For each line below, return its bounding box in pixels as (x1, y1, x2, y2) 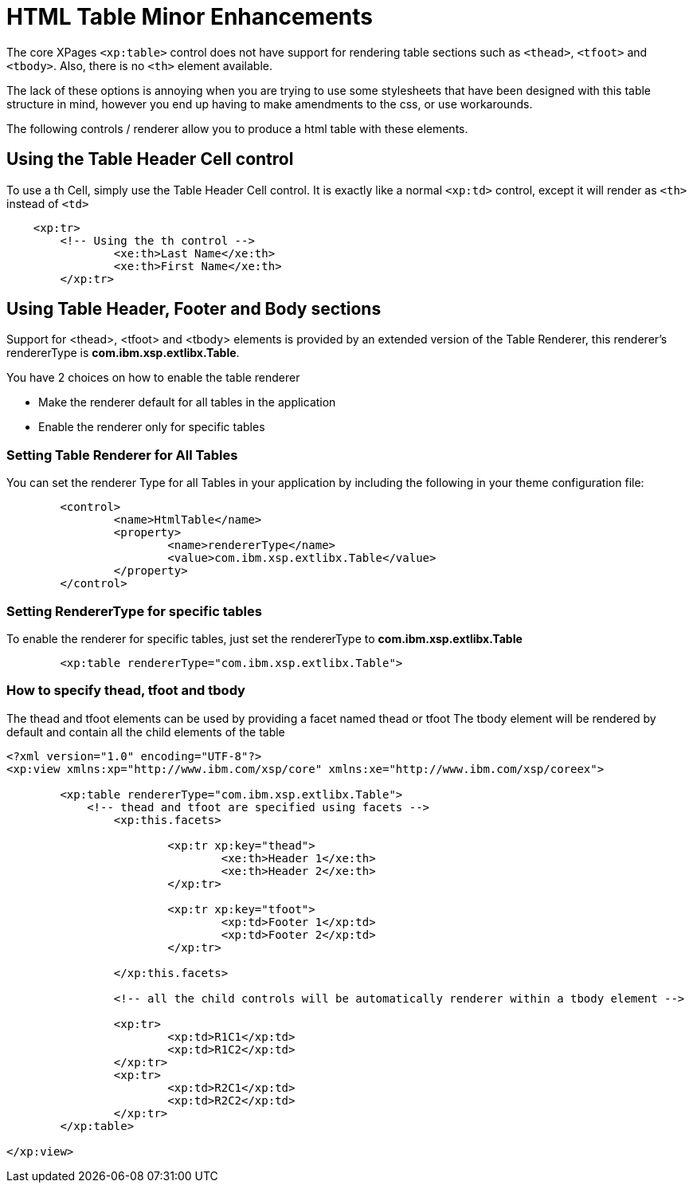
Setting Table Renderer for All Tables (6, 446, 238, 463)
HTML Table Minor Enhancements (6, 3, 374, 30)
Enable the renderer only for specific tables (38, 420, 265, 434)
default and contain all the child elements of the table (6, 724, 285, 739)
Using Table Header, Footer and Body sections (6, 299, 382, 320)
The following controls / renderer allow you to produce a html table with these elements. (6, 121, 468, 135)
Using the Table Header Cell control (6, 149, 294, 170)
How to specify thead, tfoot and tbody (6, 682, 245, 699)
